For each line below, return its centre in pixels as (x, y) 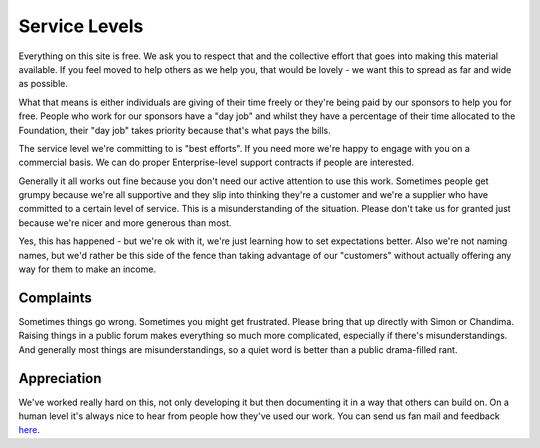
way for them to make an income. (87, 269)
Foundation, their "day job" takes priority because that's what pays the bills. (174, 130)
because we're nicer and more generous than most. (125, 222)
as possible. (43, 84)
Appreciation (60, 378)
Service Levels (81, 26)
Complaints (55, 297)
